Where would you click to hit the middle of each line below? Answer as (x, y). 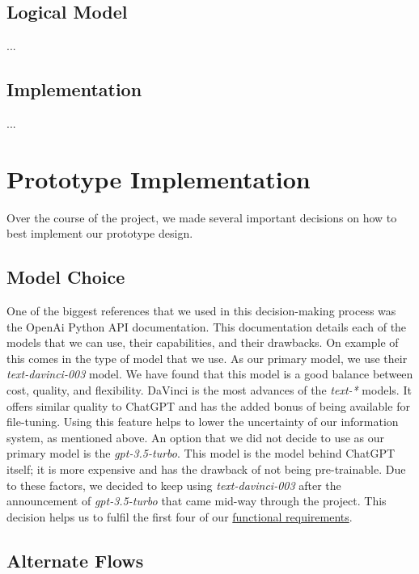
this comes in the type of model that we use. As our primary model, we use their (207, 358)
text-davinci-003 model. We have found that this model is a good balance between (210, 374)
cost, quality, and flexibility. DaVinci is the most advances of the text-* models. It (209, 390)
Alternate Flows (75, 560)
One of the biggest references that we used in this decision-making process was (201, 311)
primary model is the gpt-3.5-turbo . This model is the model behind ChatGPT (201, 453)
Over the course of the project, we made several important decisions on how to (202, 217)
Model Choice (66, 277)
